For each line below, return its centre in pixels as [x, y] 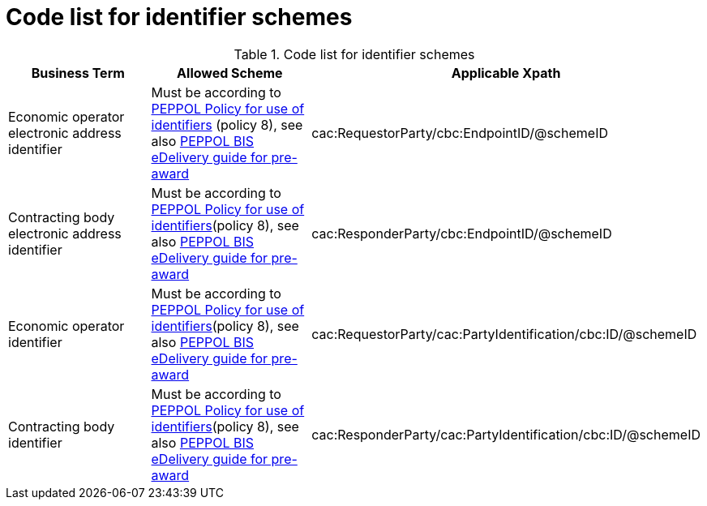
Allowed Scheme [230, 73]
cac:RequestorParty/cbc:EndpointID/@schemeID [460, 133]
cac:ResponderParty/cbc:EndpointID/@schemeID [462, 233]
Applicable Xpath [506, 73]
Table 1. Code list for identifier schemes [354, 54]
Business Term [78, 73]
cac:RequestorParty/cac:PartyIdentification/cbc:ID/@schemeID [504, 334]
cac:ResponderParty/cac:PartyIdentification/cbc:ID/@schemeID [506, 434]
